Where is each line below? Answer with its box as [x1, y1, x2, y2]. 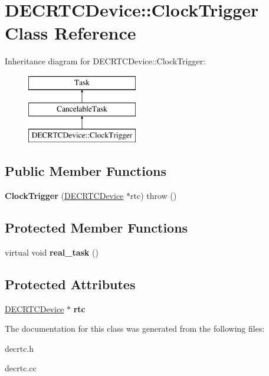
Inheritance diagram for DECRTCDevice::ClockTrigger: [5, 55, 206, 67]
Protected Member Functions [5, 218, 188, 237]
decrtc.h [5, 342, 34, 354]
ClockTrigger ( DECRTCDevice [5, 189, 124, 202]
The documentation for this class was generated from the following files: [5, 322, 265, 335]
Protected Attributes [5, 274, 136, 293]
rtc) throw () [130, 189, 177, 202]
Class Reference [5, 21, 136, 45]
